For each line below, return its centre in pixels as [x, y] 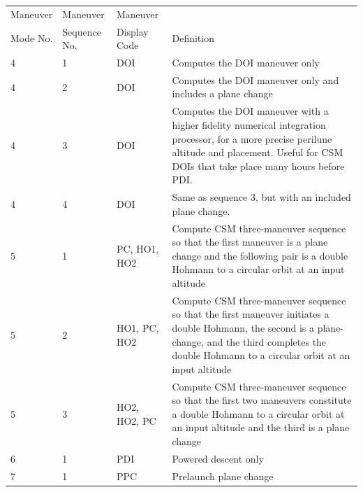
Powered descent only [218, 458]
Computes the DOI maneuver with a [250, 111]
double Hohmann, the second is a [243, 327]
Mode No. [32, 38]
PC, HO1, [138, 248]
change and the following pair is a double [260, 255]
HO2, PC [136, 420]
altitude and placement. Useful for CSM [258, 152]
